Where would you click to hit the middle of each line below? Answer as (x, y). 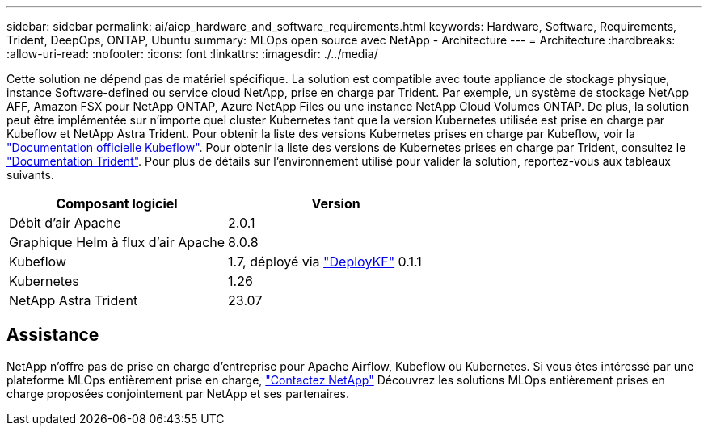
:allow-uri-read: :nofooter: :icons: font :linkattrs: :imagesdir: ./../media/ (192, 54)
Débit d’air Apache (65, 223)
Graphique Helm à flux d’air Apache (117, 242)
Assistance (53, 335)
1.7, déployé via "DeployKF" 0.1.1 (325, 262)
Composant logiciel (117, 203)
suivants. (30, 175)
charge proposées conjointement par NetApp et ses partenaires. (178, 393)
